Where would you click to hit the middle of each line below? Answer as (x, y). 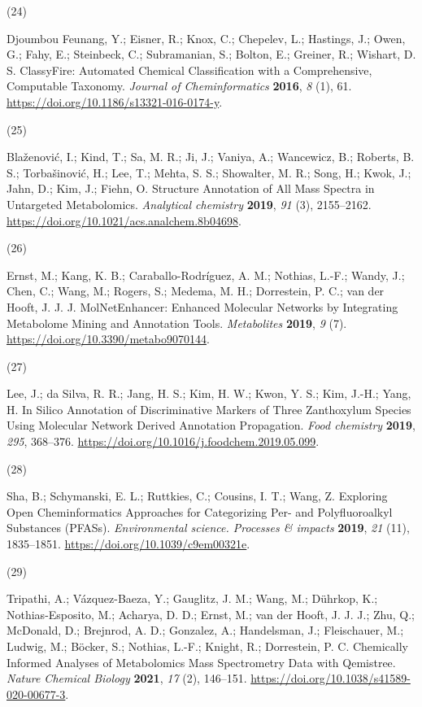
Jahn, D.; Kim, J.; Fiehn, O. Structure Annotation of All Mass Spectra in (191, 188)
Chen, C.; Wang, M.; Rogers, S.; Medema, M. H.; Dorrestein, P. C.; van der (196, 291)
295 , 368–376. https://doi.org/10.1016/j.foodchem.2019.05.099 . (163, 441)
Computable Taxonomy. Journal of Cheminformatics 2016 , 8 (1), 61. (179, 86)
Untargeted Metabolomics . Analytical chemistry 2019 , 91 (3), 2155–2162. (189, 204)
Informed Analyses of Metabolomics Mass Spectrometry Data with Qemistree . (201, 662)
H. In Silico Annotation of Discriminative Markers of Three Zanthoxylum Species (209, 409)
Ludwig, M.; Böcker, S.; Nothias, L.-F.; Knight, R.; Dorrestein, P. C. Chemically (208, 646)
